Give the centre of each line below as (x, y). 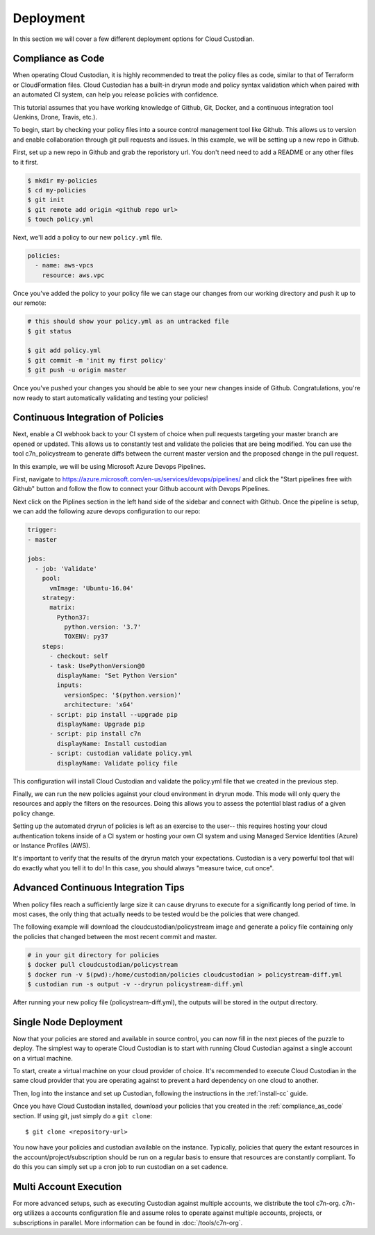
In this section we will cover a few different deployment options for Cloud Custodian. (134, 39)
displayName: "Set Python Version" (117, 676)
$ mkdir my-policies (62, 180)
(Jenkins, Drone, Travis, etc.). (55, 117)
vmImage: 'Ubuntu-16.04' (92, 588)
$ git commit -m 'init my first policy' (97, 360)
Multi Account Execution (67, 1187)
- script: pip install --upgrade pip (114, 714)
